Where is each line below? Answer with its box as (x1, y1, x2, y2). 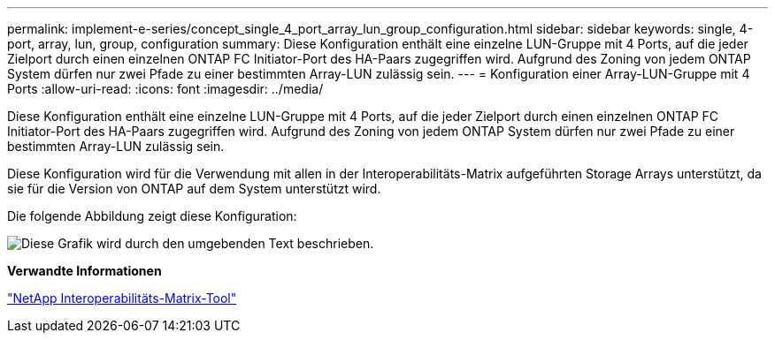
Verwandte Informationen (7, 263, 162, 278)
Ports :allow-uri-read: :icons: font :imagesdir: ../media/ (7, 81, 324, 96)
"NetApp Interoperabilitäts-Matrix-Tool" (7, 291, 237, 306)
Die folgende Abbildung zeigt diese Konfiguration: (7, 208, 297, 223)
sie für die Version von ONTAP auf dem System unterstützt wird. (7, 181, 381, 196)
